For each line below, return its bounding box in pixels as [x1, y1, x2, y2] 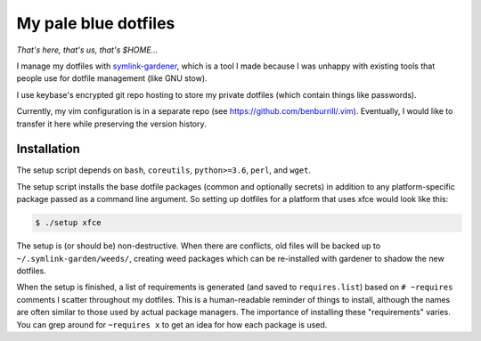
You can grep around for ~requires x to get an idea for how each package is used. [16, 319, 328, 329]
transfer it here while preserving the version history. [16, 118, 207, 129]
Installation [16, 142, 80, 157]
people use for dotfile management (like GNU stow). [16, 73, 208, 84]
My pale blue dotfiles [16, 13, 175, 33]
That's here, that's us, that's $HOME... [16, 45, 159, 55]
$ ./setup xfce [35, 218, 102, 228]
